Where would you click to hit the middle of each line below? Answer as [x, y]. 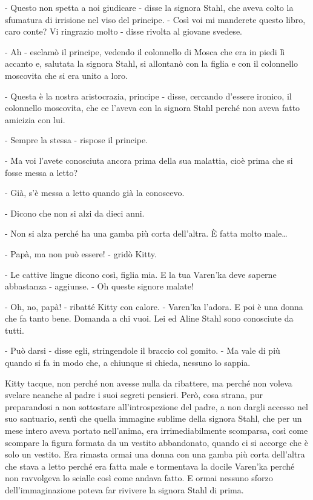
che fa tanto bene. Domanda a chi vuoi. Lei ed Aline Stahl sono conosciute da [149, 318]
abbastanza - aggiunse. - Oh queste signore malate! [99, 286]
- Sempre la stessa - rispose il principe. [77, 140]
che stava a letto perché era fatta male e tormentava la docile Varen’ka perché [150, 466]
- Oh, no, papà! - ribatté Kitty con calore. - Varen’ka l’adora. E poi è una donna [154, 306]
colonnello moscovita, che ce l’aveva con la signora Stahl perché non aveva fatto [153, 108]
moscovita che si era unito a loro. [66, 75]
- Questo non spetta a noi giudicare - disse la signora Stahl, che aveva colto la [149, 7]
